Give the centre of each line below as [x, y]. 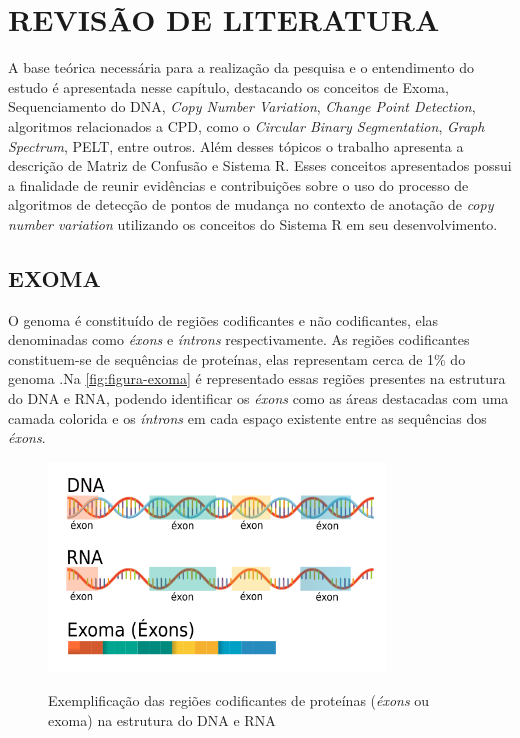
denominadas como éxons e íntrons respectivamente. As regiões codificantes [239, 339]
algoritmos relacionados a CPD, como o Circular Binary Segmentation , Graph [246, 125]
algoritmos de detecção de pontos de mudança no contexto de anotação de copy [251, 204]
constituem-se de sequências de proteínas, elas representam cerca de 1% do [237, 358]
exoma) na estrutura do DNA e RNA [162, 719]
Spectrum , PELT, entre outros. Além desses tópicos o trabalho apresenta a [236, 145]
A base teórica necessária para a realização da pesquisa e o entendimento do [241, 67]
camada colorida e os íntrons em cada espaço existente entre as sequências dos [247, 417]
